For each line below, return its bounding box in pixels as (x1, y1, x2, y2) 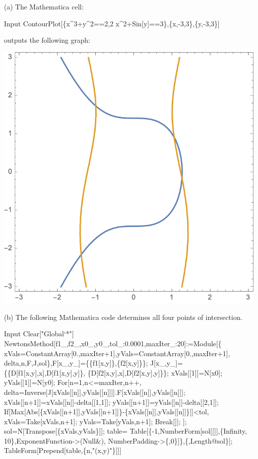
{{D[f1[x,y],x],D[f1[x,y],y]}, (4, 367, 85, 378)
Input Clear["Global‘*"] (4, 328, 74, 339)
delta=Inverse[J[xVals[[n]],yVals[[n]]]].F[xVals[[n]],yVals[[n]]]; (4, 386, 186, 397)
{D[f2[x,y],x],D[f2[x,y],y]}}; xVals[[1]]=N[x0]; (87, 367, 223, 378)
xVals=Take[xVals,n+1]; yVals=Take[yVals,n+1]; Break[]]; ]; (4, 416, 187, 426)
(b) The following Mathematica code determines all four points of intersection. (4, 311, 243, 322)
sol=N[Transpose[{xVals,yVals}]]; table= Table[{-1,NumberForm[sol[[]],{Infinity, (4, 426, 247, 436)
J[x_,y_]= (150, 358, 183, 368)
